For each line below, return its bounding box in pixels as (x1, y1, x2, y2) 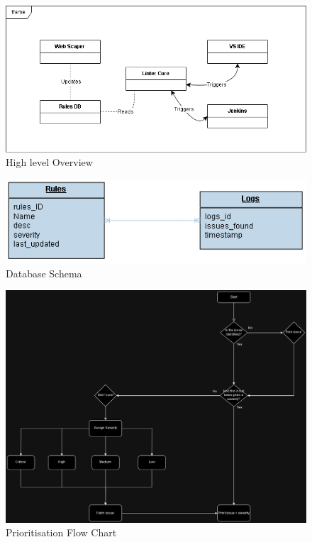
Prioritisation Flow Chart (6, 525, 117, 540)
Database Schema (6, 265, 82, 280)
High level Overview (6, 155, 93, 170)
